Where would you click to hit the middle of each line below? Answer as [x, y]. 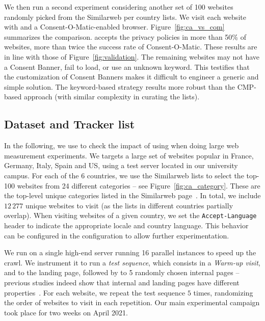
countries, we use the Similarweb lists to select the [165, 175]
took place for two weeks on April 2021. [66, 312]
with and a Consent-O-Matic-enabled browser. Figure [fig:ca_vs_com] [114, 27]
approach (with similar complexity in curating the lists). [112, 97]
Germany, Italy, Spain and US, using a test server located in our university [121, 165]
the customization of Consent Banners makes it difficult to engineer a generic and [131, 77]
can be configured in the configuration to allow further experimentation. [117, 235]
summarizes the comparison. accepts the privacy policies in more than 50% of [125, 36]
